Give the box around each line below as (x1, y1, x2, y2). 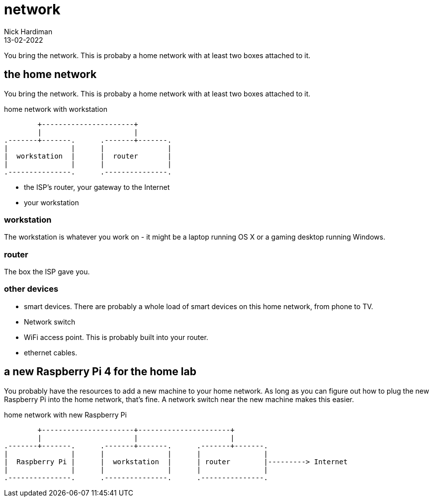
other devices (4, 284, 59, 294)
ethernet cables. (24, 348, 78, 357)
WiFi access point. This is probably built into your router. (24, 333, 208, 341)
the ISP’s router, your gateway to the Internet (24, 182, 170, 191)
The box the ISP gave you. (4, 267, 90, 276)
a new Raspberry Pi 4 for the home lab (4, 365, 196, 378)
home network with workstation (4, 104, 107, 113)
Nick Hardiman (4, 27, 53, 36)
